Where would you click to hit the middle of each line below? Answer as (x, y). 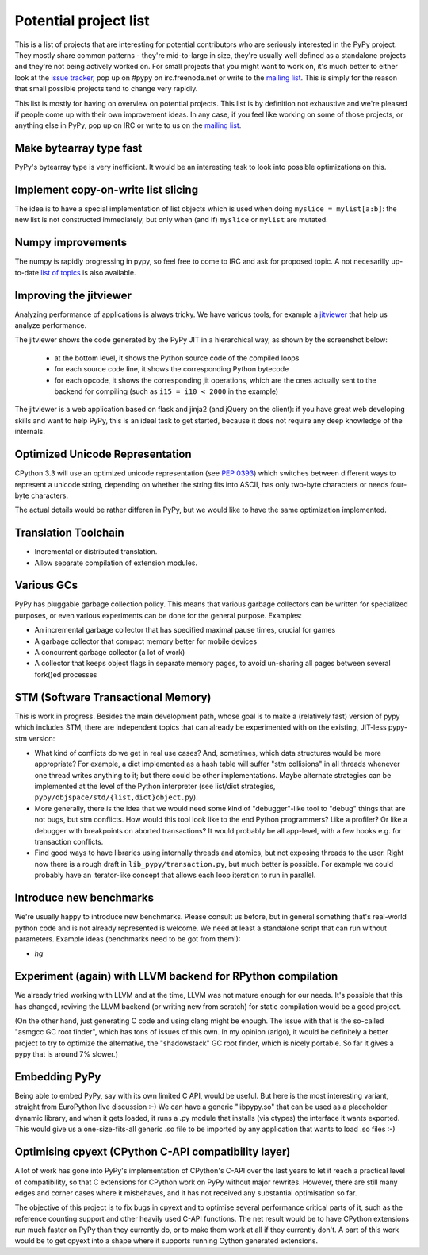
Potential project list (82, 21)
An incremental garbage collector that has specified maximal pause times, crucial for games (185, 630)
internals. (30, 432)
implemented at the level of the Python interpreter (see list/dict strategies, (155, 787)
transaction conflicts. (69, 842)
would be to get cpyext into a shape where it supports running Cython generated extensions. (166, 1241)
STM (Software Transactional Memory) (113, 697)
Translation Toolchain (69, 533)
